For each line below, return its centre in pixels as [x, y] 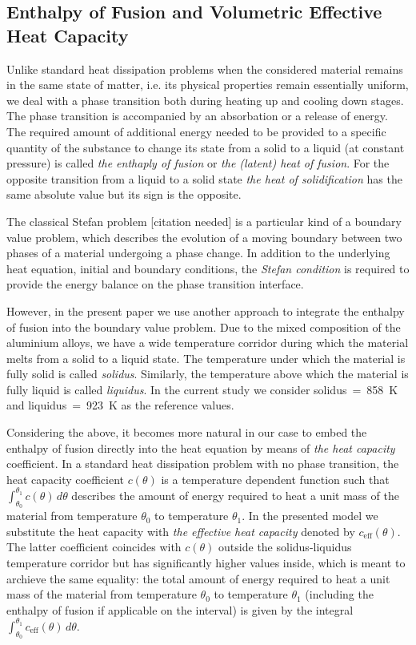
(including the [339, 594]
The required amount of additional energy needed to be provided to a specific [196, 131]
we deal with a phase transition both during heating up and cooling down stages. [205, 100]
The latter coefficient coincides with [94, 547]
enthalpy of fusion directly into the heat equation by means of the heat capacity [201, 447]
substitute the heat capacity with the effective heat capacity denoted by [181, 531]
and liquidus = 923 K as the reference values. [120, 405]
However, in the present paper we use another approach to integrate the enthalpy [206, 310]
